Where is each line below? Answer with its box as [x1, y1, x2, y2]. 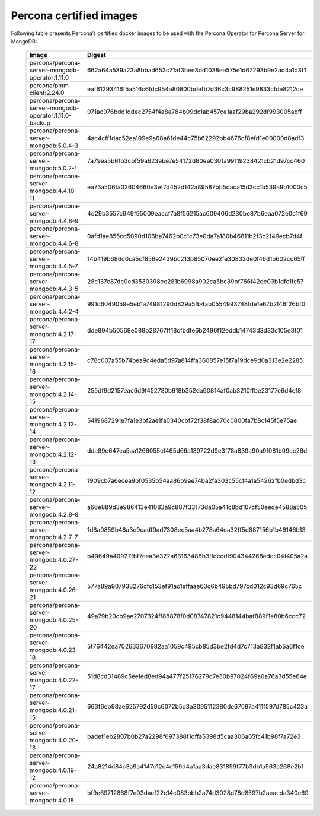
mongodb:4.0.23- [29, 646, 79, 654]
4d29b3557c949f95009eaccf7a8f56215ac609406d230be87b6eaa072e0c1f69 [87, 210, 308, 218]
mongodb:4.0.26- [29, 586, 79, 594]
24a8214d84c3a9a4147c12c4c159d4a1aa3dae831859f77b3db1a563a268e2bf [87, 763, 304, 771]
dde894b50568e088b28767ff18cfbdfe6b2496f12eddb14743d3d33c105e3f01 [87, 327, 303, 335]
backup [29, 119, 50, 127]
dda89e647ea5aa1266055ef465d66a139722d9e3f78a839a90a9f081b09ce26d [87, 447, 308, 455]
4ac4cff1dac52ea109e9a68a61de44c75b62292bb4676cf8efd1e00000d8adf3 [87, 134, 305, 143]
